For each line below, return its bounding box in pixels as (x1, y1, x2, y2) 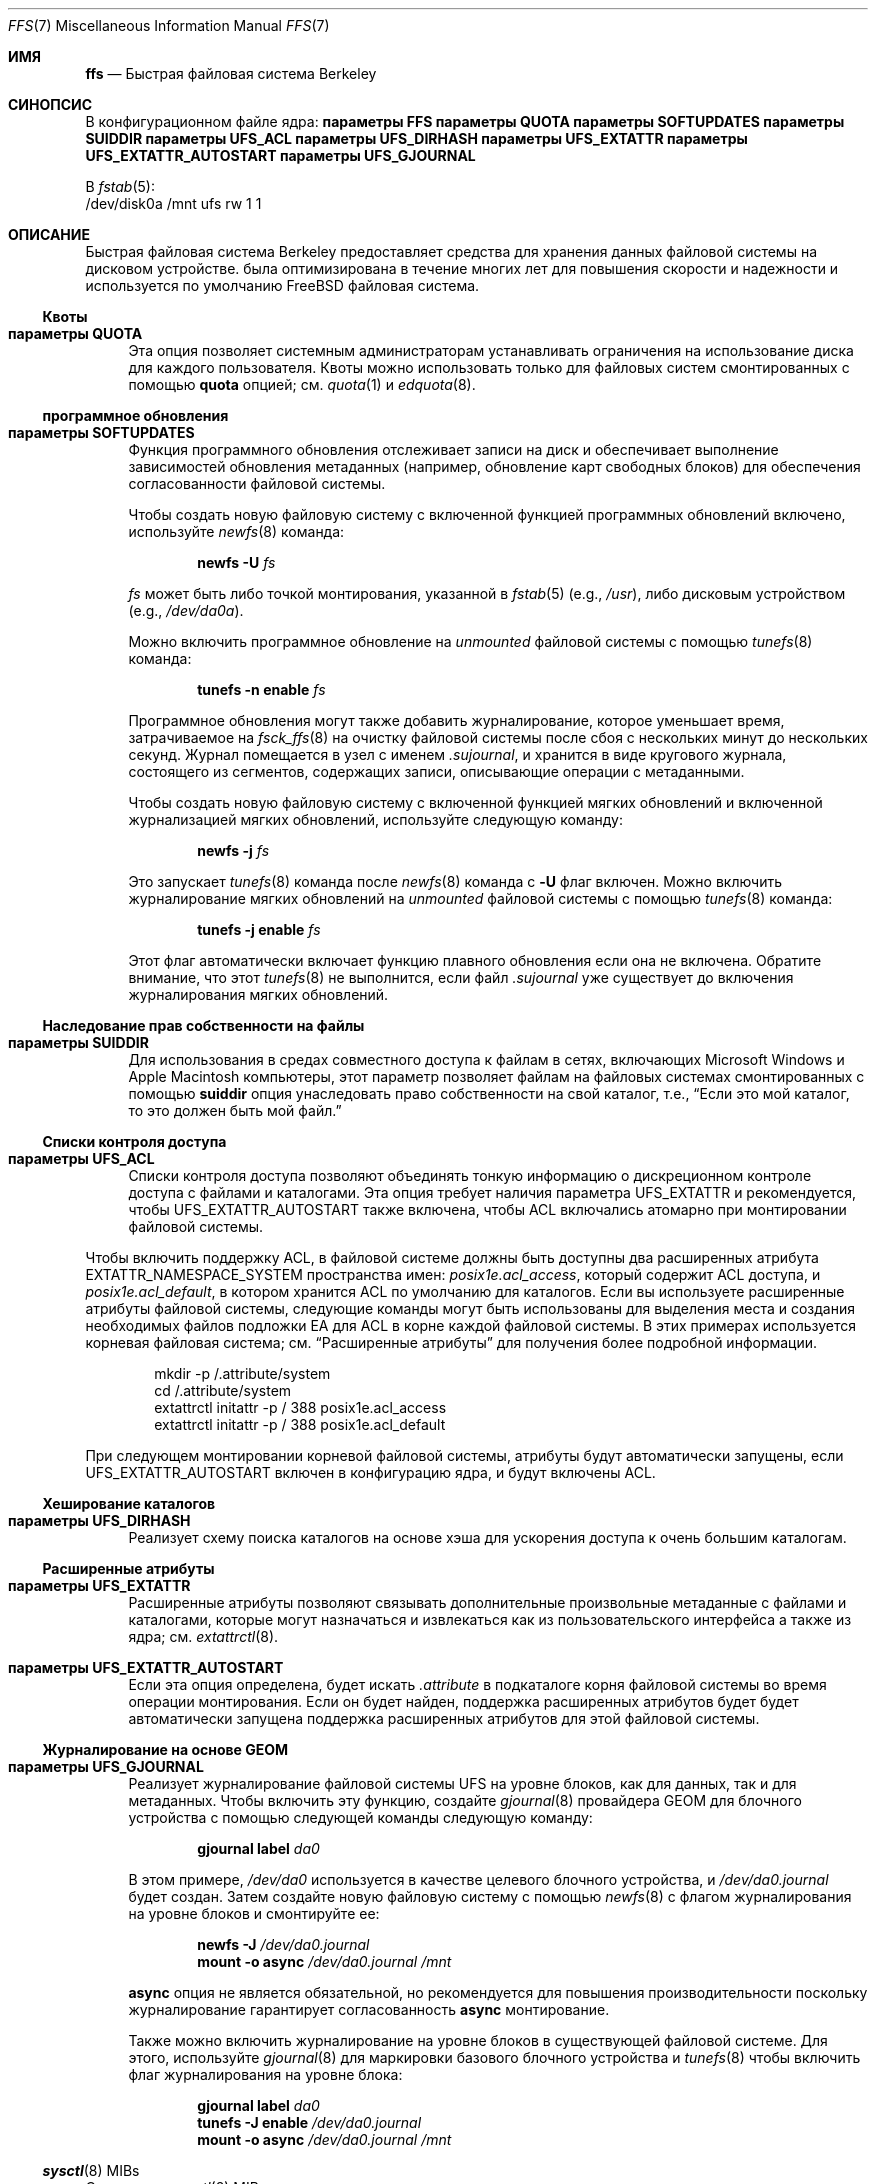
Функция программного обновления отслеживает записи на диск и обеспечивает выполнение (128, 441, 779, 458)
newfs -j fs (197, 842, 270, 859)
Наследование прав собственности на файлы (42, 1017, 365, 1034)
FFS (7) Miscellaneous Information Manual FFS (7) (8, 17, 330, 34)
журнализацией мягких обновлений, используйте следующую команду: (128, 811, 623, 828)
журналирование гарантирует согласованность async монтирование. (128, 2001, 610, 2018)
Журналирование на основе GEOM (42, 1741, 289, 1758)
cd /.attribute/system (154, 1382, 292, 1399)
